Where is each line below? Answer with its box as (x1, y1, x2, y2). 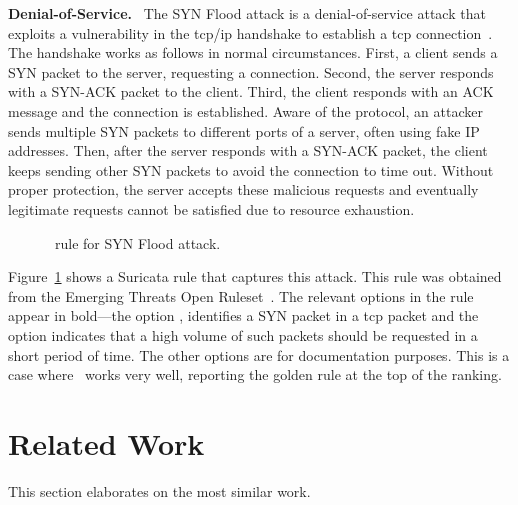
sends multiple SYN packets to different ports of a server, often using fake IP (8, 120, 480, 141)
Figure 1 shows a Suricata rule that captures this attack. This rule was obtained (8, 266, 502, 287)
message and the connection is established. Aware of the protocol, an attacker (8, 100, 483, 121)
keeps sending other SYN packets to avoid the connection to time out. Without (8, 159, 494, 180)
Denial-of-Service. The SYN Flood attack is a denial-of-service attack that (8, 3, 486, 23)
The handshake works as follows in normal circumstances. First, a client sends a (8, 42, 498, 63)
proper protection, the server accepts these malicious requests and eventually (8, 179, 479, 200)
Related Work (8, 422, 205, 463)
